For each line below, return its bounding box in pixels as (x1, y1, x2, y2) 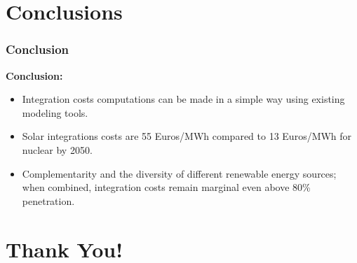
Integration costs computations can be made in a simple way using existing (22, 92, 345, 106)
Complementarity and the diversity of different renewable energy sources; (22, 166, 337, 180)
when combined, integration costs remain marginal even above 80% (22, 180, 311, 194)
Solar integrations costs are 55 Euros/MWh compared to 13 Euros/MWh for (22, 129, 352, 143)
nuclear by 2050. (22, 142, 93, 157)
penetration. (22, 193, 75, 208)
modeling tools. (22, 105, 88, 120)
